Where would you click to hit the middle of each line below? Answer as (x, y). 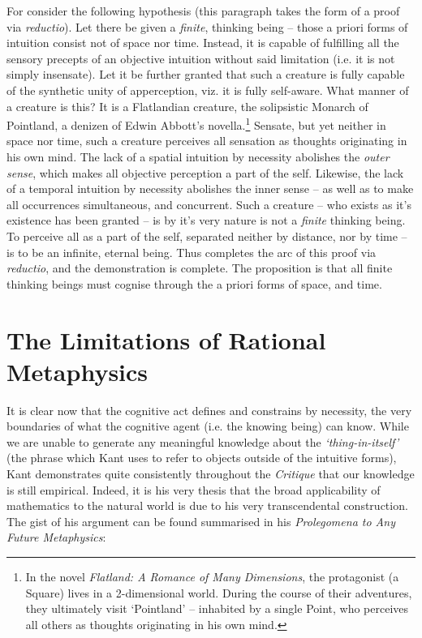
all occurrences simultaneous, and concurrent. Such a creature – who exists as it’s (209, 204)
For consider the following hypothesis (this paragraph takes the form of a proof (203, 11)
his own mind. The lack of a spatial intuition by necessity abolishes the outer (198, 156)
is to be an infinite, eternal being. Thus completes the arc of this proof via (192, 252)
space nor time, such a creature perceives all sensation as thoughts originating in (207, 141)
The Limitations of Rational (166, 339)
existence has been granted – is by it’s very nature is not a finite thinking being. (206, 220)
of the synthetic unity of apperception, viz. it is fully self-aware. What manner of (208, 90)
